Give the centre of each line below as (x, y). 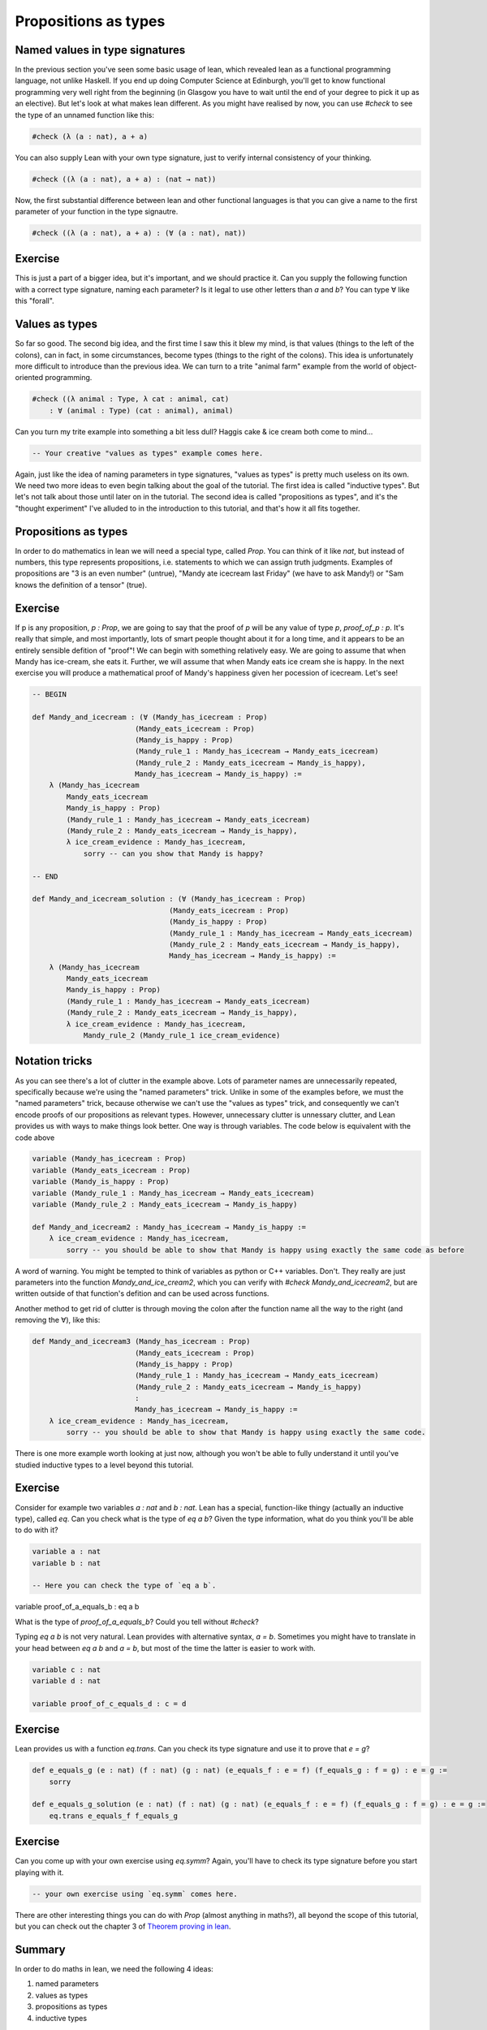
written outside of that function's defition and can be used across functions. (142, 1294)
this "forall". (34, 301)
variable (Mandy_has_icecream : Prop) (109, 1159)
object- (405, 366)
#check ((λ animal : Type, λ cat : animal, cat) (131, 399)
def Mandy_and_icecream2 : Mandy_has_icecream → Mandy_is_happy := (169, 1227)
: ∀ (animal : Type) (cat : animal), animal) (141, 410)
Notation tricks (54, 1061)
